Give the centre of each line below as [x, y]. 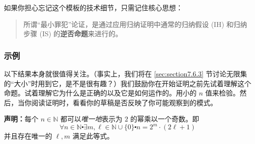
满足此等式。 [93, 136]
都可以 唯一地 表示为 [91, 119]
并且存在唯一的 [28, 136]
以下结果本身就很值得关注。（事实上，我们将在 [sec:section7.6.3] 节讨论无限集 [126, 73]
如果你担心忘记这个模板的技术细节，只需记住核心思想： [93, 7]
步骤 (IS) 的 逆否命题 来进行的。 [73, 34]
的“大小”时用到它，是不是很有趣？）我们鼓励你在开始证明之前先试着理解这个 [128, 83]
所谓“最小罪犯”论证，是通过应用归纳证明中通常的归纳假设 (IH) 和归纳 [135, 24]
